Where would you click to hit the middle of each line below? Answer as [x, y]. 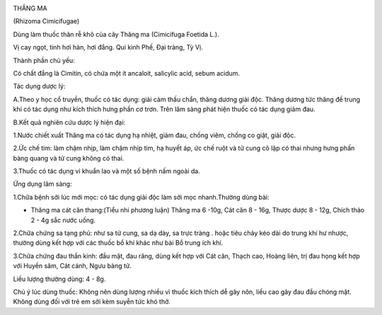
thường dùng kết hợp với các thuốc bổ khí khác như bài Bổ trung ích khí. [118, 243]
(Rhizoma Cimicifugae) [46, 21]
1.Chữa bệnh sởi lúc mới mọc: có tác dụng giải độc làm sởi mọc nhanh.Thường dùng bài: [141, 197]
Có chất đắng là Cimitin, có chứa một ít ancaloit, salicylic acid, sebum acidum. [127, 73]
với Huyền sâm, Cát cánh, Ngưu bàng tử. [73, 266]
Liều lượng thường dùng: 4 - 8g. [59, 279]
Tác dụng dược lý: [39, 86]
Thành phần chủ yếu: [44, 60]
